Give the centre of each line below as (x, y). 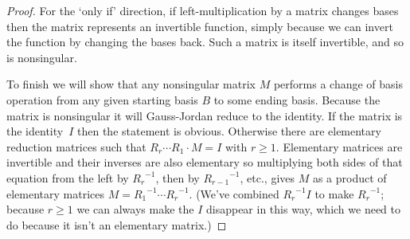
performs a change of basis (338, 84)
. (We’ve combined (234, 193)
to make (334, 193)
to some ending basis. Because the (297, 99)
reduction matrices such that (76, 146)
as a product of (349, 177)
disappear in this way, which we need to (303, 209)
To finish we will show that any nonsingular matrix (131, 84)
